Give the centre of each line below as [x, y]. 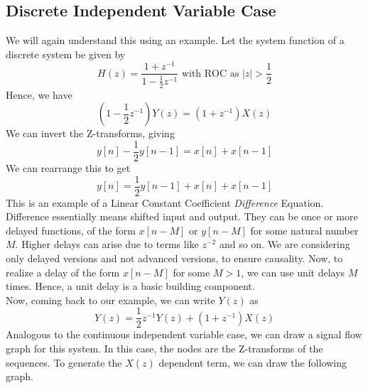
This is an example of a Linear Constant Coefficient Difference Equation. [165, 202]
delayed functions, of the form [71, 230]
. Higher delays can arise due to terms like [107, 244]
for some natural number [304, 230]
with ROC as [210, 74]
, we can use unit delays [293, 272]
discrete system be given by [66, 54]
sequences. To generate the [64, 362]
